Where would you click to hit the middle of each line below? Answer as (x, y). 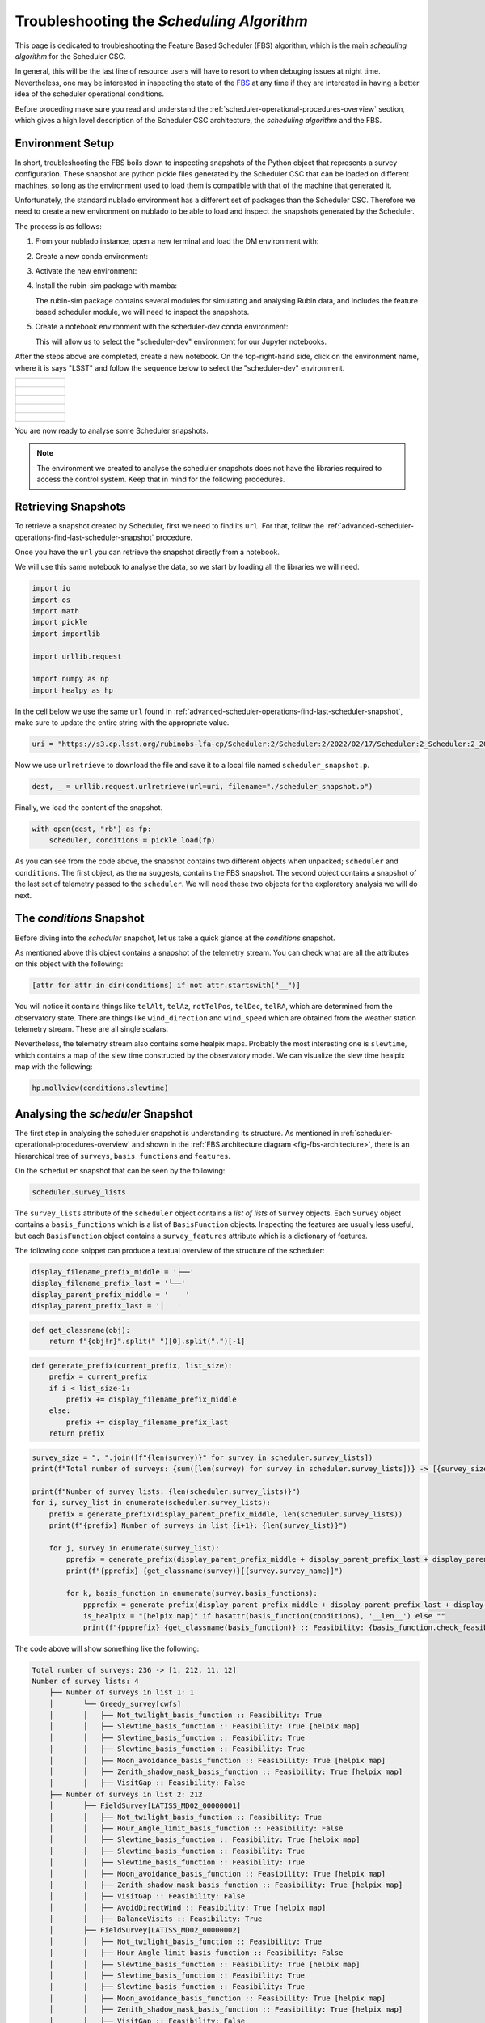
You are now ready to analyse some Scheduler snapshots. (112, 431)
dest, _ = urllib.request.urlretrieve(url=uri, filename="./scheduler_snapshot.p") (202, 787)
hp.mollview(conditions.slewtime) (100, 1088)
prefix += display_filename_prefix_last (147, 1422)
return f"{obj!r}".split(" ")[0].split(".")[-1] (147, 1342)
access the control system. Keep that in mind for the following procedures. (161, 479)
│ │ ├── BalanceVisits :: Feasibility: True (156, 1919)
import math (56, 611)
